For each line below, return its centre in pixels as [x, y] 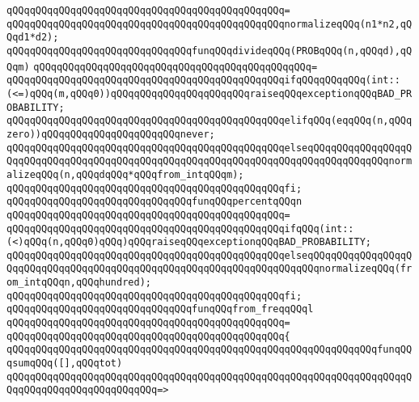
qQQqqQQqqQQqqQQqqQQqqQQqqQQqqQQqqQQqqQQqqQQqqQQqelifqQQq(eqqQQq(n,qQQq [209, 121]
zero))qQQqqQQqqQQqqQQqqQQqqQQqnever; [111, 134]
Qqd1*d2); [33, 38]
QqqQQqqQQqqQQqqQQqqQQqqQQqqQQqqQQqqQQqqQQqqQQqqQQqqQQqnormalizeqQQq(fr [209, 269]
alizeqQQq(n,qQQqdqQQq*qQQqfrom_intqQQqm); [125, 174]
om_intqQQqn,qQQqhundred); [79, 283]
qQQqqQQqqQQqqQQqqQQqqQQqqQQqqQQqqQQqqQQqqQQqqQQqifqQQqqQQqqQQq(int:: [203, 80]
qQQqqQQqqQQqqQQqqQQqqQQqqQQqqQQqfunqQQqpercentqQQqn [154, 202]
